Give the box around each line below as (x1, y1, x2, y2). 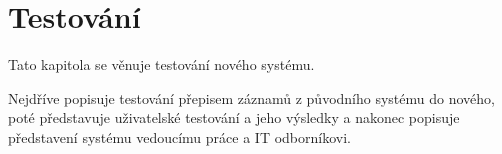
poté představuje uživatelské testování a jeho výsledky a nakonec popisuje (8, 107, 460, 128)
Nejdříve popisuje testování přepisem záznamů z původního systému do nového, (8, 87, 495, 108)
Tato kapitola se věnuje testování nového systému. (8, 54, 315, 75)
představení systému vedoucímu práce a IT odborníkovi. (8, 126, 351, 147)
